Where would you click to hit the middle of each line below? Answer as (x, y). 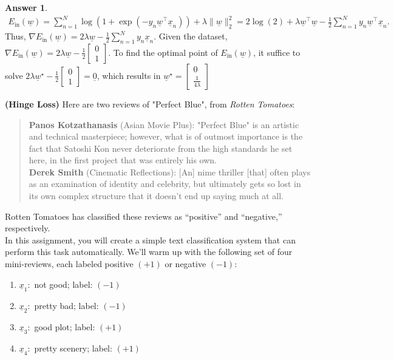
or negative (185, 264)
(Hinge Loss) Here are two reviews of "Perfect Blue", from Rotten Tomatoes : (150, 104)
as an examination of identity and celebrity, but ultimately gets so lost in (165, 184)
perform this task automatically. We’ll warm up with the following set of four (149, 252)
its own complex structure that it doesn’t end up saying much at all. (156, 196)
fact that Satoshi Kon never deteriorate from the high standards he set (161, 148)
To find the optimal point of (165, 52)
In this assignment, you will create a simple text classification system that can (150, 239)
